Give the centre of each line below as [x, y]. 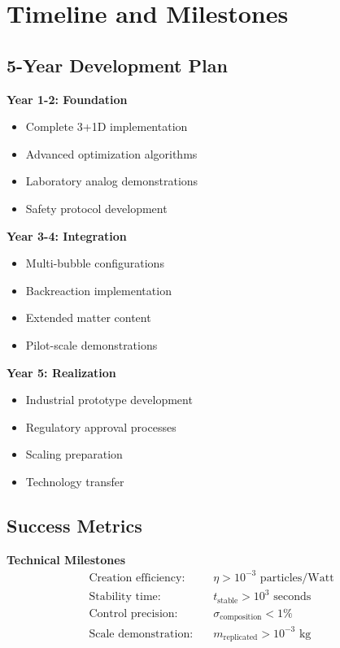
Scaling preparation [74, 454]
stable [228, 600]
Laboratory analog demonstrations [112, 181]
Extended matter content [88, 317]
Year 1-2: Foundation [67, 99]
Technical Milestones [66, 559]
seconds [292, 597]
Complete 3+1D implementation [107, 126]
